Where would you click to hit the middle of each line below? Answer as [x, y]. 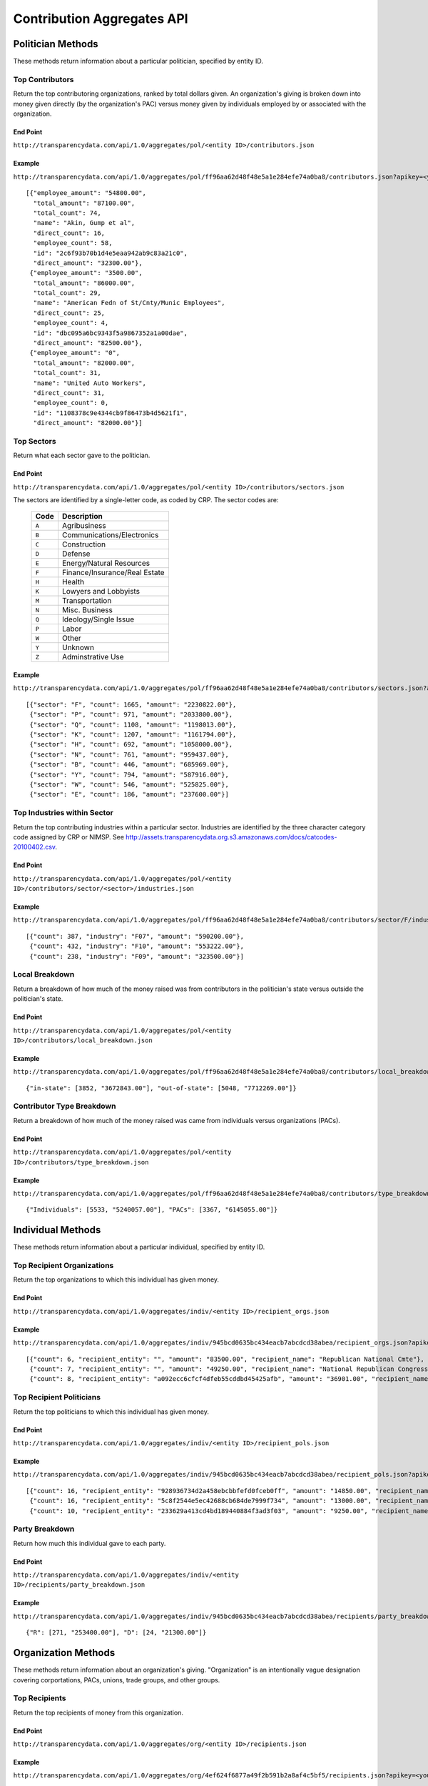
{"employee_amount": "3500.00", [86, 273]
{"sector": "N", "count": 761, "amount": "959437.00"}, [129, 754]
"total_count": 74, [67, 213]
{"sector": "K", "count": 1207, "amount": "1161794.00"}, [133, 735]
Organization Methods [64, 1653]
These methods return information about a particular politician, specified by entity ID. [138, 61]
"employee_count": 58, [73, 243]
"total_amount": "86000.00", [84, 283]
